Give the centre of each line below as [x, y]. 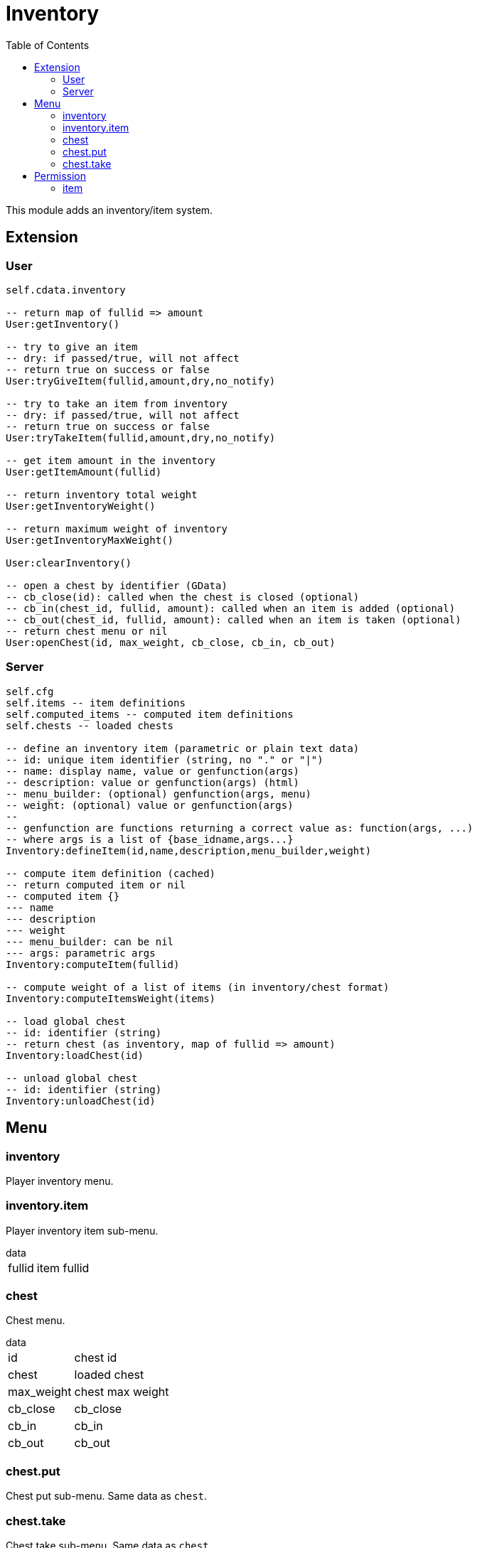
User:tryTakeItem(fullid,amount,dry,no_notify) [141, 437]
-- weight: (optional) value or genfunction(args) [150, 805]
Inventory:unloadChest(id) [81, 1101]
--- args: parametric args [81, 953]
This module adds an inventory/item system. [109, 210]
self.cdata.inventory [66, 290]
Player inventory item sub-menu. [82, 1230]
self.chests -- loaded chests [90, 725]
